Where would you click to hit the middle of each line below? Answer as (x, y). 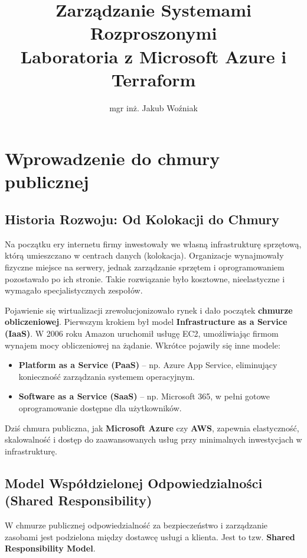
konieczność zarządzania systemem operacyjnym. (107, 376)
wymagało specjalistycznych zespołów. (74, 290)
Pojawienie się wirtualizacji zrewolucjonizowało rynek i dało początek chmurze (149, 310)
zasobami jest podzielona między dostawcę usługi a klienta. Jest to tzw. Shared (150, 536)
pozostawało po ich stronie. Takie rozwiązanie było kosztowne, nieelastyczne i (145, 278)
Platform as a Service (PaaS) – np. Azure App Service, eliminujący (148, 365)
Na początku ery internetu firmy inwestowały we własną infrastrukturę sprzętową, (153, 243)
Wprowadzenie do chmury (112, 158)
